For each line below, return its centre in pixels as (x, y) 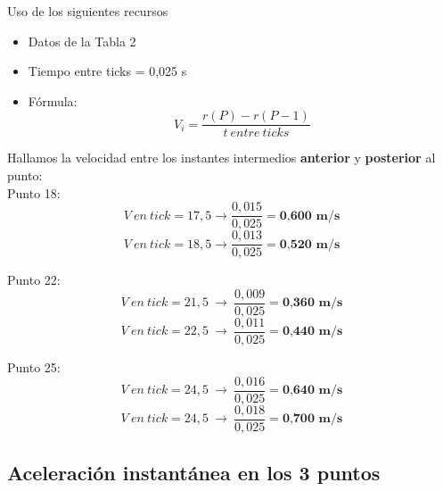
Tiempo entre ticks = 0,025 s (107, 71)
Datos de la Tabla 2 (82, 41)
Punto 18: (34, 192)
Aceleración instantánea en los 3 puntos (194, 473)
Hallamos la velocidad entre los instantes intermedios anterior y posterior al (221, 158)
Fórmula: (53, 100)
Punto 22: (34, 280)
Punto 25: (34, 367)
